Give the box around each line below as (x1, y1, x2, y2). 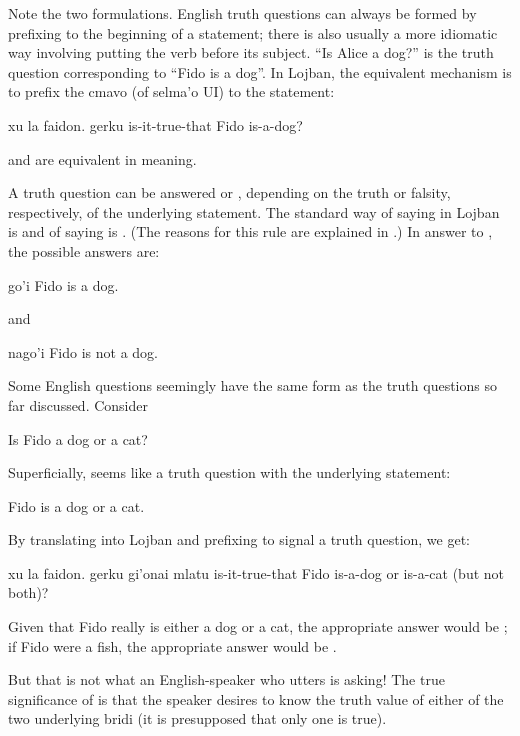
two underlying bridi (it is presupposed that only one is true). (8, 708, 387, 729)
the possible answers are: (8, 240, 160, 261)
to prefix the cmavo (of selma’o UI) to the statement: (8, 81, 335, 102)
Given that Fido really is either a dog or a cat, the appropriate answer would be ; (8, 616, 508, 637)
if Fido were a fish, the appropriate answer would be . (8, 635, 337, 656)
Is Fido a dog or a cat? (8, 428, 148, 449)
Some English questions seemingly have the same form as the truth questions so (8, 375, 497, 396)
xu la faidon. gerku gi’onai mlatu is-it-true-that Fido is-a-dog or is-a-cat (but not (8, 562, 505, 583)
